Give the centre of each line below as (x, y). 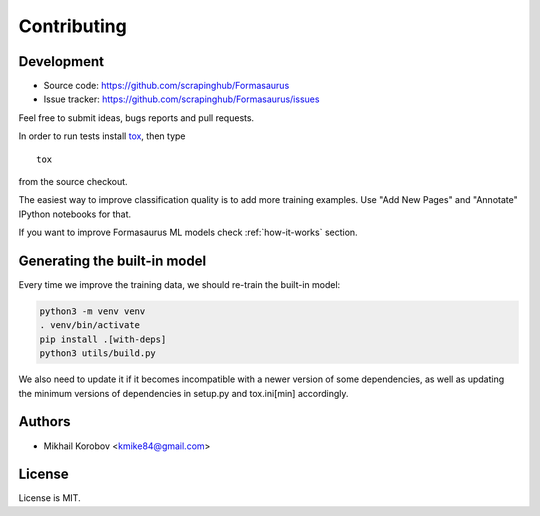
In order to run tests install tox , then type (102, 136)
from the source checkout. (73, 182)
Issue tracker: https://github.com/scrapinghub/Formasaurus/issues (181, 99)
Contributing (72, 26)
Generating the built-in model (112, 261)
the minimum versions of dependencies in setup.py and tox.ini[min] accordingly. (183, 393)
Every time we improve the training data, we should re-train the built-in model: (179, 285)
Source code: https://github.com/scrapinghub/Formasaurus (166, 86)
